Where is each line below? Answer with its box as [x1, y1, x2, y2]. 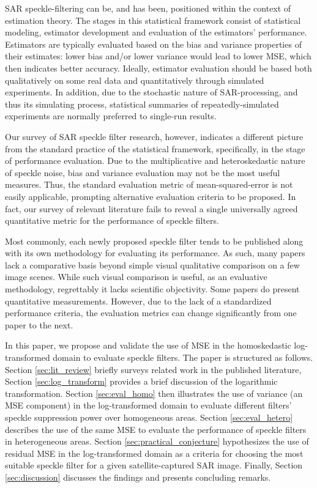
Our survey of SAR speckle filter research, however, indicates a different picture [5, 130, 304, 142]
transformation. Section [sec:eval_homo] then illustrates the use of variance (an [5, 386, 303, 399]
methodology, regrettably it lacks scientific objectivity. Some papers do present [5, 283, 300, 295]
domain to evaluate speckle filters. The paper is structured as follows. [53, 351, 313, 364]
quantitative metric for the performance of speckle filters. [5, 214, 219, 227]
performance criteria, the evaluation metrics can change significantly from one [5, 306, 297, 319]
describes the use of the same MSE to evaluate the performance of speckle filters [5, 423, 307, 435]
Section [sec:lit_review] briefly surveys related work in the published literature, [5, 363, 302, 375]
